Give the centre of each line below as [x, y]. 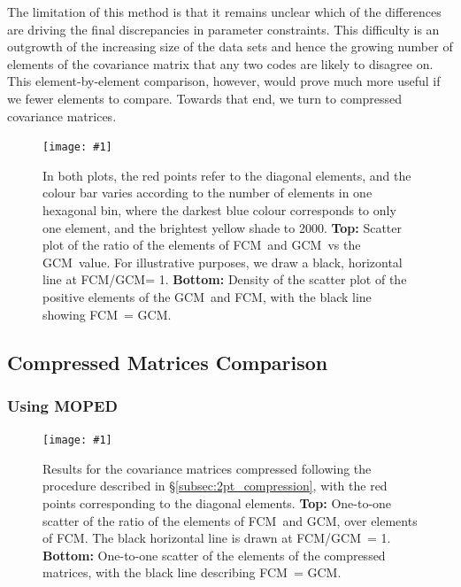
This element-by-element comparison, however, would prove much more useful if [224, 81]
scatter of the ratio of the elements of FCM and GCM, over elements [230, 520]
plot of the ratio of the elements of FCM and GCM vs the [202, 245]
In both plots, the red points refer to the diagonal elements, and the [227, 175]
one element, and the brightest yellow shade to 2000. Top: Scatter [223, 227]
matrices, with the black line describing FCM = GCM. [192, 572]
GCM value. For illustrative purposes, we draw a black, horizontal [223, 262]
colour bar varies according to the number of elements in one [207, 193]
